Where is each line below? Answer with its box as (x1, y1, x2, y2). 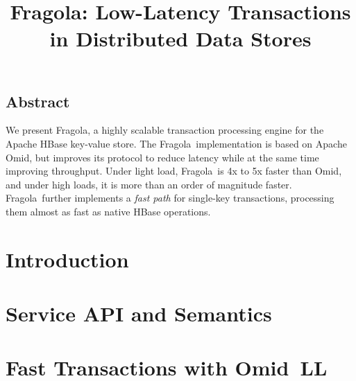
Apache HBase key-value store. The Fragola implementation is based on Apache (6, 136, 347, 150)
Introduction (6, 245, 129, 273)
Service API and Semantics (6, 299, 272, 328)
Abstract (6, 90, 70, 112)
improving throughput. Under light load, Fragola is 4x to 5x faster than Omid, (6, 163, 342, 178)
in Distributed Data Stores (49, 24, 312, 53)
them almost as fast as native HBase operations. (6, 204, 211, 218)
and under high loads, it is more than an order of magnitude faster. (6, 177, 292, 191)
